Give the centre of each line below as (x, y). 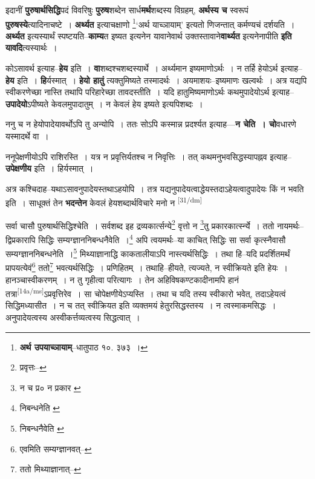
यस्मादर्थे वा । (27, 136)
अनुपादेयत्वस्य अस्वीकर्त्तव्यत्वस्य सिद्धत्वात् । (73, 317)
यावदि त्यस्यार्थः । (31, 48)
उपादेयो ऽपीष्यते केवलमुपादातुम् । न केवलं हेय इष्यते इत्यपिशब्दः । (104, 103)
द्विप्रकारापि (21, 239)
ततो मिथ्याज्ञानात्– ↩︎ (50, 469)
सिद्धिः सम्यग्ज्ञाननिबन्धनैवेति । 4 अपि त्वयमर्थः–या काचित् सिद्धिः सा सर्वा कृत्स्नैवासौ (162, 238)
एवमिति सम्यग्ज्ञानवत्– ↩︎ (56, 448)
